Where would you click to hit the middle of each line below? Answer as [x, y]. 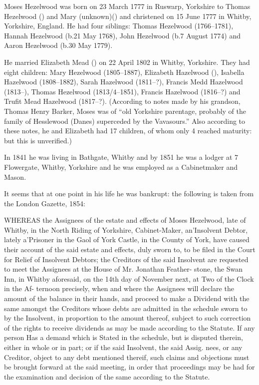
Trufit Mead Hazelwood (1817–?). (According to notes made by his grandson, [122, 101]
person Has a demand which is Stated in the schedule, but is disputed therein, [124, 337]
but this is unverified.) [38, 140]
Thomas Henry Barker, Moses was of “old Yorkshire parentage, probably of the [125, 111]
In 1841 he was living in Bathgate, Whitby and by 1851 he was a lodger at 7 [121, 157]
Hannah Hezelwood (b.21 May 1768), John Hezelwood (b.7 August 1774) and [122, 35]
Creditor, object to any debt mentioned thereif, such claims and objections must [127, 357]
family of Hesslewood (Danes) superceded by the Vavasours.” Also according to [125, 121]
